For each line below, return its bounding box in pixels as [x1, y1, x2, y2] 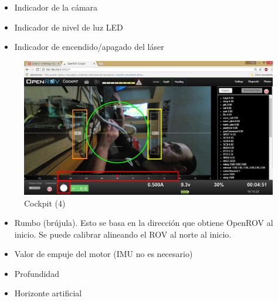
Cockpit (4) [24, 197, 66, 209]
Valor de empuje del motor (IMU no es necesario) [14, 248, 193, 260]
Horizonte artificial [14, 287, 82, 299]
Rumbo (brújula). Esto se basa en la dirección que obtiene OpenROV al [14, 217, 273, 229]
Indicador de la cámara [14, 1, 98, 13]
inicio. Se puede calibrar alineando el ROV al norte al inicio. [14, 228, 232, 240]
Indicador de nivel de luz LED [14, 21, 123, 33]
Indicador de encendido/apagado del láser [14, 40, 164, 53]
